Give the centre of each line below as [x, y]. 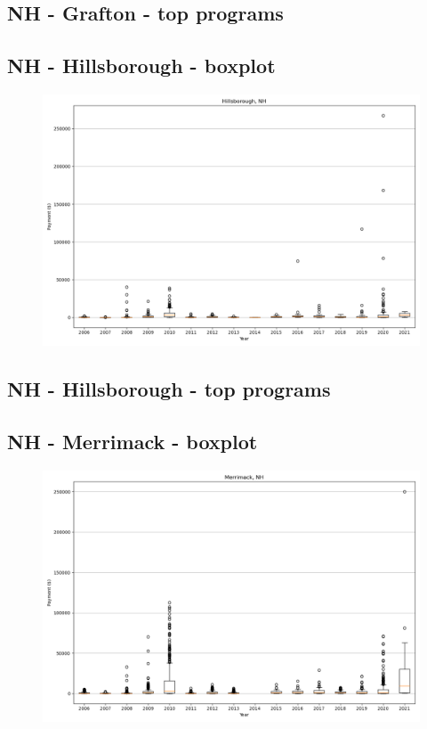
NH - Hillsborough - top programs [169, 389]
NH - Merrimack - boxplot [133, 442]
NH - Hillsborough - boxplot [141, 66]
